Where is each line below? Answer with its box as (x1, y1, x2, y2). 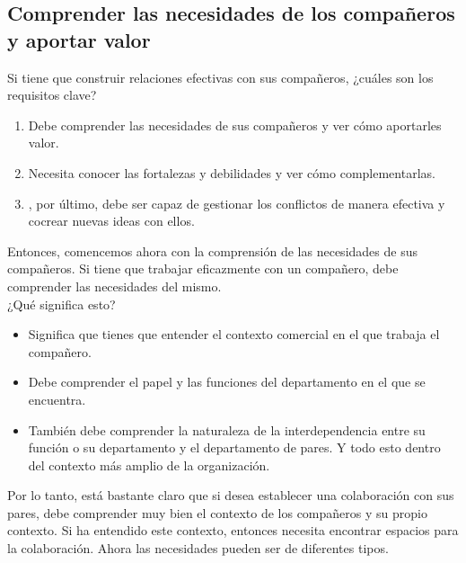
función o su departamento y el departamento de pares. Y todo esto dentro (28, 438, 441, 457)
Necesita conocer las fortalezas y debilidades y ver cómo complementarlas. (28, 163, 435, 182)
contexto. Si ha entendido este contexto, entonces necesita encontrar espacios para (7, 521, 459, 540)
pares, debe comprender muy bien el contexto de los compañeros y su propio (7, 503, 427, 522)
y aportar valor (7, 25, 151, 53)
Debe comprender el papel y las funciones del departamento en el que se (28, 372, 426, 391)
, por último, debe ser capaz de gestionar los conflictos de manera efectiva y (28, 193, 445, 212)
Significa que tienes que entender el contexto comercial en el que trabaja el (28, 325, 440, 344)
